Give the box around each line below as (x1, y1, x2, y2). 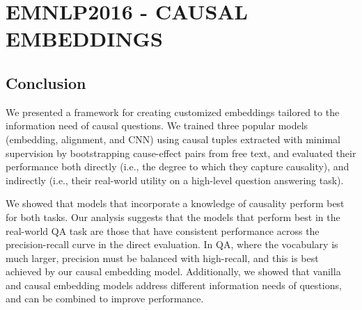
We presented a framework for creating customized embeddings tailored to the (6, 104, 340, 119)
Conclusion (6, 72, 86, 93)
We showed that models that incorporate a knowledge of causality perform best (6, 196, 345, 211)
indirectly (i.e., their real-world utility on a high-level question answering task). (6, 172, 344, 187)
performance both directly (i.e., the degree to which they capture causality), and (6, 159, 349, 174)
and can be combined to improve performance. (6, 291, 204, 306)
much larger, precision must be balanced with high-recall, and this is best (6, 250, 319, 265)
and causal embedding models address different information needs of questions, (6, 277, 342, 292)
